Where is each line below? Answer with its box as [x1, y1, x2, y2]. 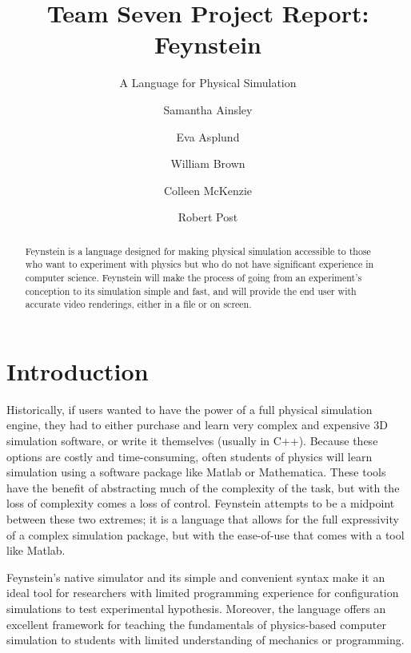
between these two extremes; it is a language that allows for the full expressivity [6, 511, 399, 528]
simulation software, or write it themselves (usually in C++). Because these [6, 432, 378, 449]
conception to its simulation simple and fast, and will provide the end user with [25, 284, 357, 297]
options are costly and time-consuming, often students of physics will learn [6, 448, 373, 464]
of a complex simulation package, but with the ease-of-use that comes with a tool [6, 526, 405, 543]
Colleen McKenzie [163, 181, 253, 198]
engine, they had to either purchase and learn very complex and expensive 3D [6, 416, 388, 433]
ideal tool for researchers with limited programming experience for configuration [6, 584, 399, 601]
